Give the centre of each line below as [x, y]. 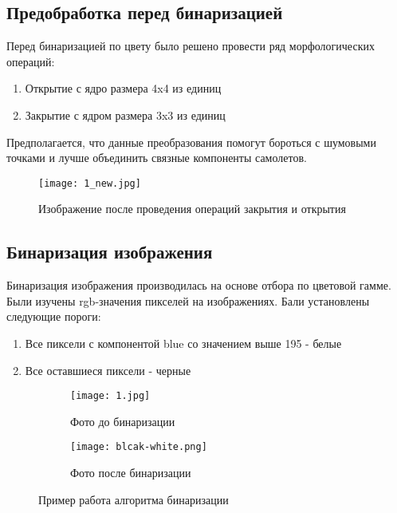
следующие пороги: [54, 316]
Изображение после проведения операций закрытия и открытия [192, 209]
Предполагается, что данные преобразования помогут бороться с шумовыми [191, 142]
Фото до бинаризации [123, 421]
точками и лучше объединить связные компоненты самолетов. [157, 158]
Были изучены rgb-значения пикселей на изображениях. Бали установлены [188, 300]
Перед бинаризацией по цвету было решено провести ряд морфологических [191, 46]
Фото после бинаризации [131, 473]
